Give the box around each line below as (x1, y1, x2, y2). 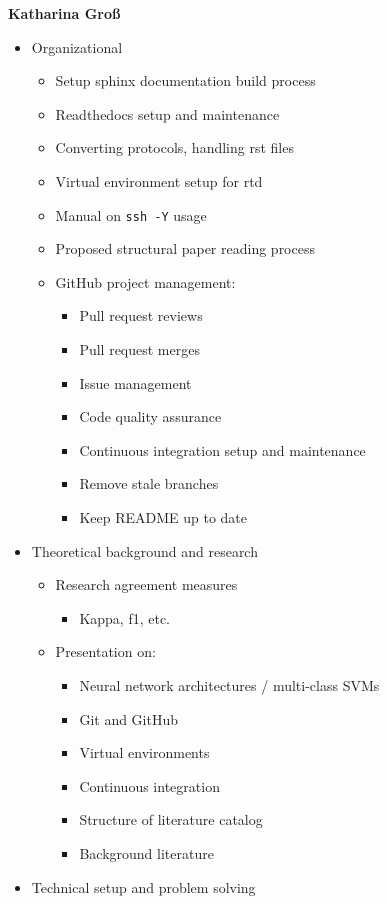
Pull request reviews (79, 305, 203, 326)
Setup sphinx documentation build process (55, 70, 316, 91)
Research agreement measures (55, 574, 238, 595)
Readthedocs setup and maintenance (55, 103, 280, 124)
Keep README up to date (79, 506, 248, 527)
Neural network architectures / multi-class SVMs (79, 674, 380, 695)
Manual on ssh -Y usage (55, 204, 207, 225)
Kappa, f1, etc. (79, 607, 171, 628)
